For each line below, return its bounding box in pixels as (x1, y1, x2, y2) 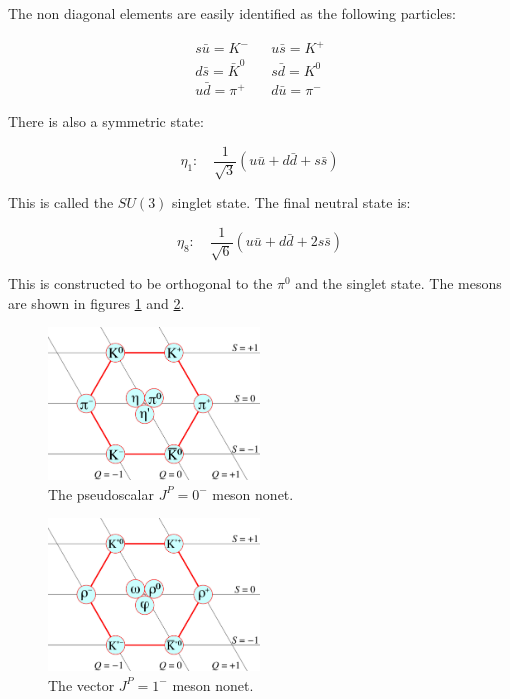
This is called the (8, 192, 114, 213)
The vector (48, 674, 115, 695)
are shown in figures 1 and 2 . (8, 292, 185, 313)
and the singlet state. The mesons (295, 273, 502, 294)
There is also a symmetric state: (8, 111, 204, 132)
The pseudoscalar (48, 483, 154, 504)
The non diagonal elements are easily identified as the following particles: (8, 3, 456, 23)
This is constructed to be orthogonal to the (8, 273, 273, 294)
